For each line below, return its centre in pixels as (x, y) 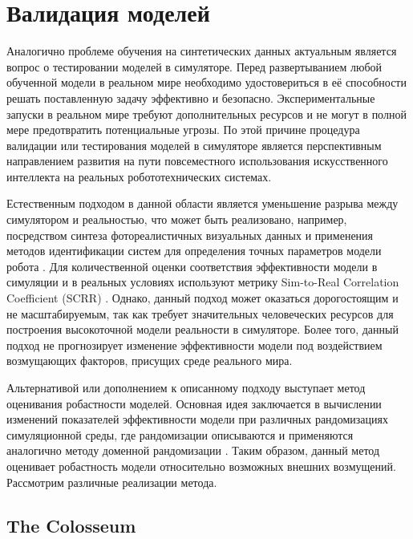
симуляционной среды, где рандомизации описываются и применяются (180, 434)
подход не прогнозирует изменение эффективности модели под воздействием (194, 344)
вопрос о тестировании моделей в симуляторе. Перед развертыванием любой (194, 66)
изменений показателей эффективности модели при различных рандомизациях (197, 419)
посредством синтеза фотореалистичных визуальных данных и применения (190, 235)
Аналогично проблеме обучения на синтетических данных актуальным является (202, 51)
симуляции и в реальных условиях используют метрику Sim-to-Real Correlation (203, 282)
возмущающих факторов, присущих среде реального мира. (150, 361)
